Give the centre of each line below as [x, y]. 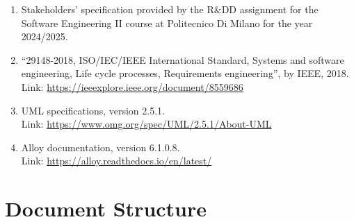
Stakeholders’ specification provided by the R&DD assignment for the [170, 9]
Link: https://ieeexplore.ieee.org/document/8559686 [132, 86]
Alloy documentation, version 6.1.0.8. [100, 147]
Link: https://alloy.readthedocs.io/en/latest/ [116, 161]
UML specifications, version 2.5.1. [93, 110]
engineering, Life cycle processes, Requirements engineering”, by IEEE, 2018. [185, 73]
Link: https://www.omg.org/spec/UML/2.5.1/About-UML [146, 124]
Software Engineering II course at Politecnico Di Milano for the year [167, 23]
